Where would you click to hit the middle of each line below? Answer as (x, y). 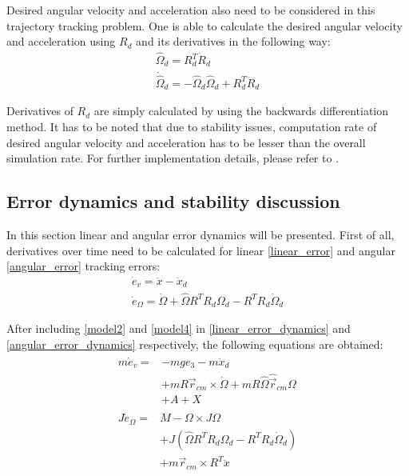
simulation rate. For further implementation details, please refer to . (173, 158)
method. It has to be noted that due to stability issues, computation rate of (192, 126)
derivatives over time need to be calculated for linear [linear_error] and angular (201, 250)
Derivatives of (40, 111)
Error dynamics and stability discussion (173, 201)
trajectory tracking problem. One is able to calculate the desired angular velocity (204, 25)
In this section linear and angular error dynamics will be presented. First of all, (201, 234)
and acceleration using (61, 41)
